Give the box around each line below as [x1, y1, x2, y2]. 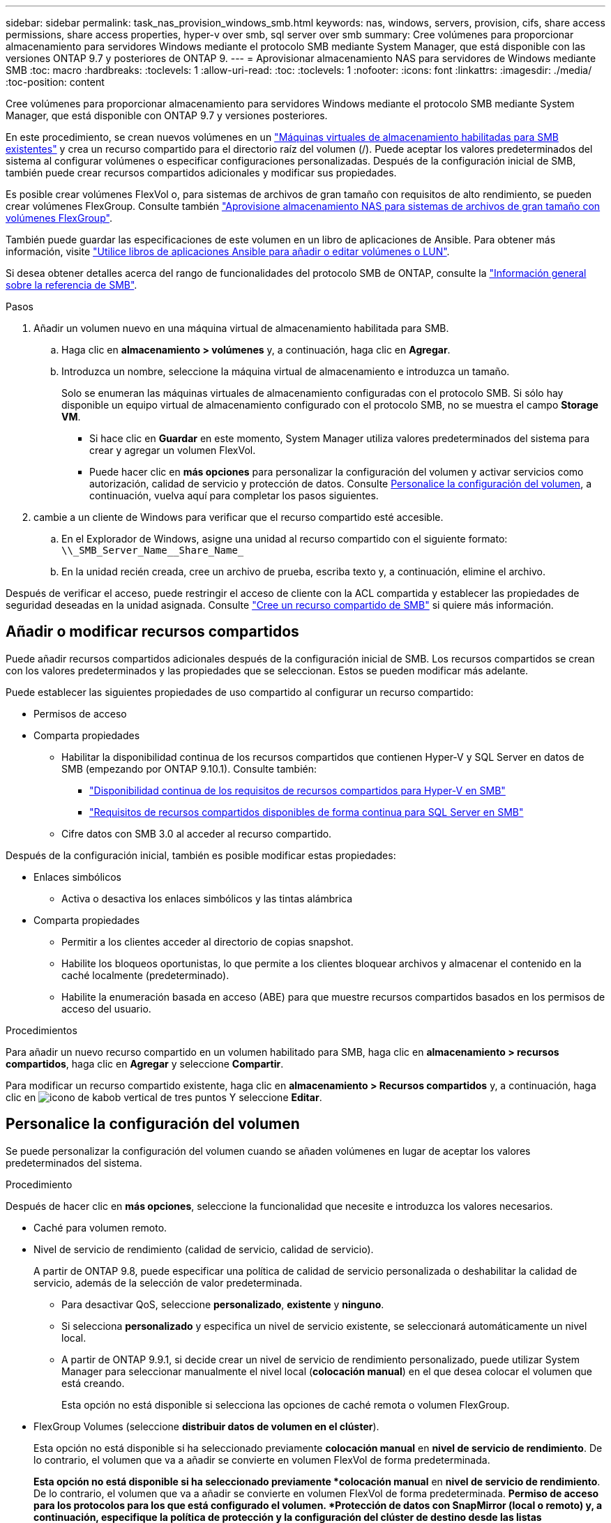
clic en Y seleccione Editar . [6, 1091, 322, 1103]
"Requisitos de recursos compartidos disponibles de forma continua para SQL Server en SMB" [89, 805, 524, 818]
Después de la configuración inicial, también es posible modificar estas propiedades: [6, 849, 396, 861]
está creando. [61, 1377, 125, 1389]
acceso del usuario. [61, 1002, 151, 1015]
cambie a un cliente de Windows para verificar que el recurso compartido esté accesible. [33, 511, 444, 523]
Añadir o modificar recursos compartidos [6, 623, 299, 641]
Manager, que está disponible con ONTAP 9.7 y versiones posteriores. [6, 109, 328, 121]
